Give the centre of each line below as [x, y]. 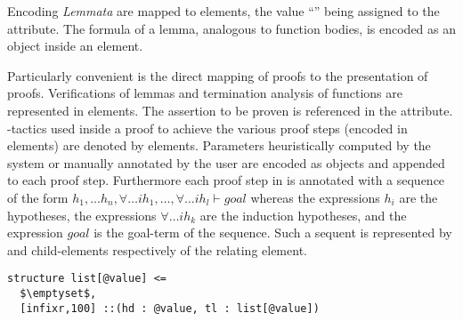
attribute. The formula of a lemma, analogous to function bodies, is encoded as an [232, 28]
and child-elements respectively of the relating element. [157, 249]
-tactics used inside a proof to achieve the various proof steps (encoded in [207, 128]
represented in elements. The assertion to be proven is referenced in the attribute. [230, 110]
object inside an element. [75, 46]
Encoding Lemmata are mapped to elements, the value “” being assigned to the [223, 11]
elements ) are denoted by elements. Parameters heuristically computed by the [219, 145]
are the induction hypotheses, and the [303, 215]
